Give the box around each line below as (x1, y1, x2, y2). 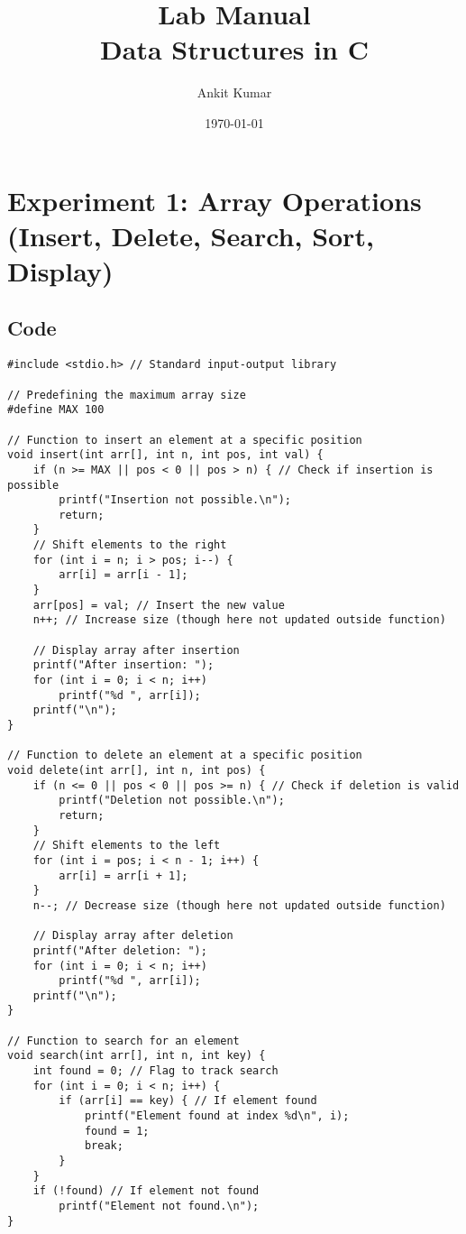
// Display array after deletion (32, 929, 233, 943)
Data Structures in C (100, 31, 369, 68)
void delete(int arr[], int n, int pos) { (7, 763, 266, 777)
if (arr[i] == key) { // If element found (59, 1094, 317, 1108)
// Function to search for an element (7, 1034, 240, 1047)
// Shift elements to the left (32, 839, 221, 852)
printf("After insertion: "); (32, 658, 215, 672)
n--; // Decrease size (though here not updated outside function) (32, 898, 446, 912)
